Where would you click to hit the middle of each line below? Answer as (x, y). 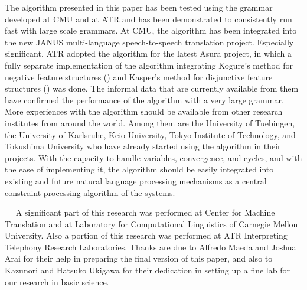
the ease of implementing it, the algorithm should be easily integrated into (139, 169)
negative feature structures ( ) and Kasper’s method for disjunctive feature (139, 76)
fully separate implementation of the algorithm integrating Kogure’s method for (149, 65)
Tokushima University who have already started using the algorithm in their (143, 146)
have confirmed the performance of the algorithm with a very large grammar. (144, 100)
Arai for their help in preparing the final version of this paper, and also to (139, 258)
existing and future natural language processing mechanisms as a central (136, 180)
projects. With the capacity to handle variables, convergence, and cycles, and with (153, 157)
